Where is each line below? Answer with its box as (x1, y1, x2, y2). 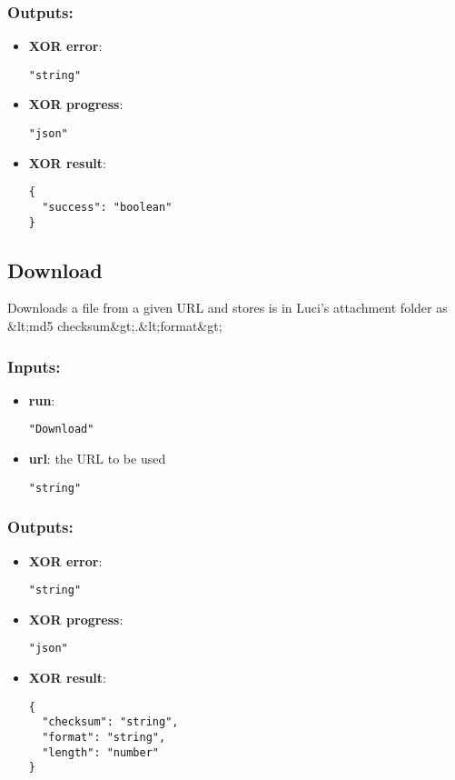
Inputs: (7, 355, 61, 377)
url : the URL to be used (28, 449, 166, 468)
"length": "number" (42, 745, 159, 759)
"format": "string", (42, 731, 166, 745)
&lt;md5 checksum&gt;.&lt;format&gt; (7, 316, 223, 335)
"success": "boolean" (42, 200, 173, 214)
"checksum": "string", (42, 715, 179, 729)
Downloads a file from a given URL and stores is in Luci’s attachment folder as (7, 298, 448, 317)
